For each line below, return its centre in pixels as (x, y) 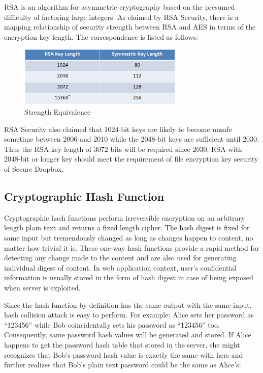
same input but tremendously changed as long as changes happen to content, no (129, 237)
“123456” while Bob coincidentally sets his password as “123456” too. (112, 324)
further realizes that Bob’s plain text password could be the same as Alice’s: (123, 365)
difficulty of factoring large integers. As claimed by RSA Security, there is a (121, 17)
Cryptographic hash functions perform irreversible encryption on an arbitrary (125, 217)
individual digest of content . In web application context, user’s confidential (120, 267)
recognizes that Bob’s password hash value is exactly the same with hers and (124, 354)
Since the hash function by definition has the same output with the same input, (128, 304)
